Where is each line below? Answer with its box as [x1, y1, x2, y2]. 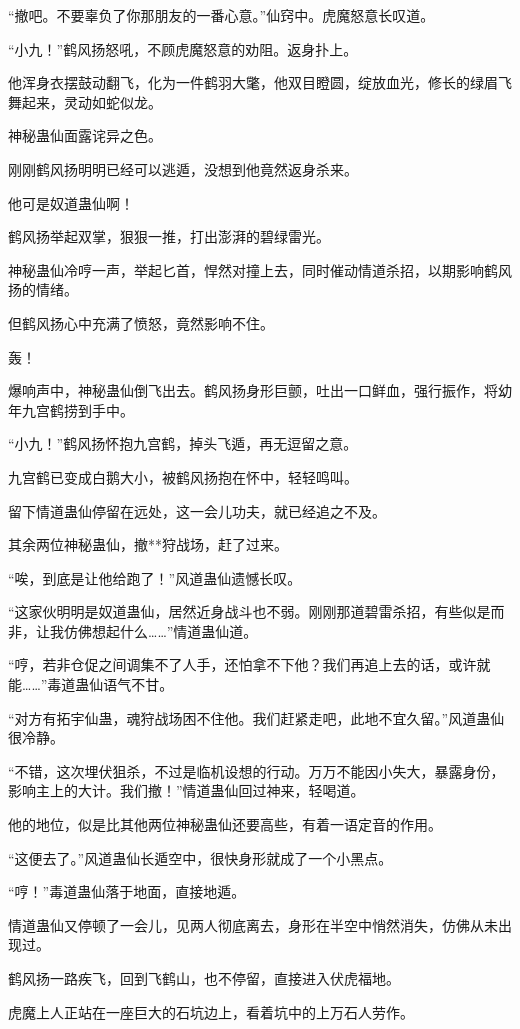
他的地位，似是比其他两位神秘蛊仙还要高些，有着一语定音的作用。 [8, 814, 442, 835]
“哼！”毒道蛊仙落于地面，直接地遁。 [8, 881, 246, 902]
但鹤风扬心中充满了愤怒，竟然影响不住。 [8, 312, 274, 333]
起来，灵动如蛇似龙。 [21, 91, 162, 112]
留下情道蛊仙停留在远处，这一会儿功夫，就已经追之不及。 [8, 500, 386, 521]
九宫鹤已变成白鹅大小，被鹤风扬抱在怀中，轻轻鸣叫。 [8, 466, 358, 487]
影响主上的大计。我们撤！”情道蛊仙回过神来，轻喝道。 [8, 780, 365, 801]
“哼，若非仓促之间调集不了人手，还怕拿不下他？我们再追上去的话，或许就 [8, 654, 491, 675]
